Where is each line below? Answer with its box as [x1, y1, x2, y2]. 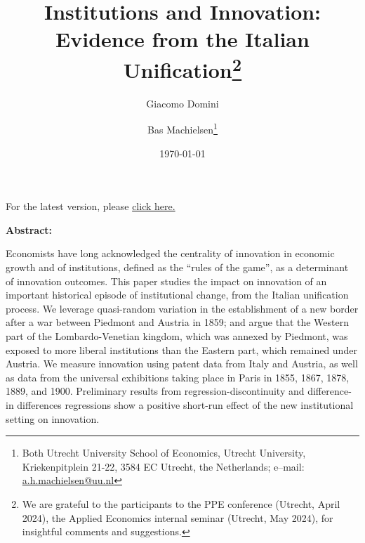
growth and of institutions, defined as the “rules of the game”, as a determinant [6, 260, 349, 275]
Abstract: [6, 222, 53, 237]
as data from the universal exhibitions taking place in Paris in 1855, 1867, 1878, [6, 369, 350, 384]
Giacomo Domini [146, 96, 219, 110]
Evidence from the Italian [55, 25, 310, 53]
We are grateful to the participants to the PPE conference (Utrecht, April [22, 496, 340, 511]
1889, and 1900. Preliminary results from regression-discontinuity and [6, 384, 305, 398]
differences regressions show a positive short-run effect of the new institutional [17, 397, 354, 412]
